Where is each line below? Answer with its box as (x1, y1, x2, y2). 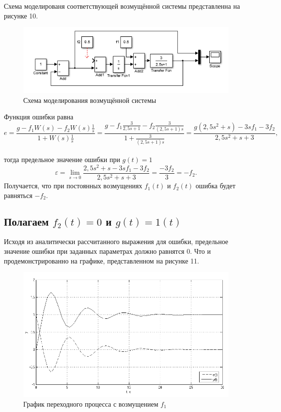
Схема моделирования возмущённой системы (23, 95, 156, 105)
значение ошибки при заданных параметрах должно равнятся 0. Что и (4, 246, 211, 256)
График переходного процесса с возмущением (23, 398, 158, 409)
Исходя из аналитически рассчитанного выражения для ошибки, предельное (4, 236, 229, 247)
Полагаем (4, 214, 49, 229)
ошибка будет (195, 181, 235, 191)
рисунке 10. (4, 10, 38, 20)
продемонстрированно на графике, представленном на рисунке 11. (4, 255, 199, 265)
